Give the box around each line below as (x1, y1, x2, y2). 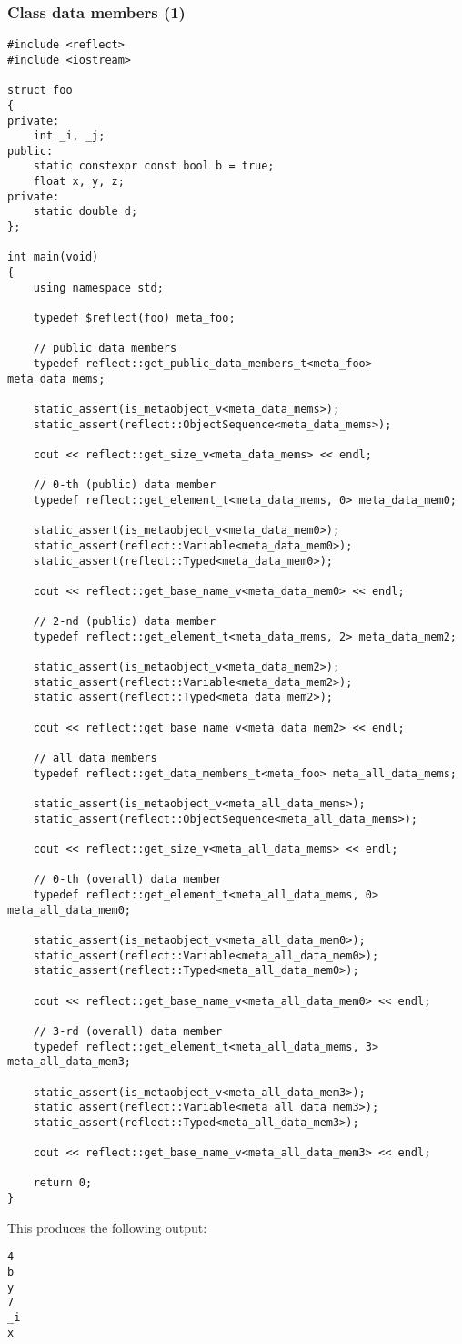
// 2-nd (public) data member (33, 615, 216, 629)
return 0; (33, 1176, 93, 1190)
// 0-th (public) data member (33, 478, 216, 492)
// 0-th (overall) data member (33, 873, 223, 887)
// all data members (33, 752, 157, 765)
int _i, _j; (33, 129, 105, 143)
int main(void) (7, 251, 99, 264)
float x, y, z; (33, 175, 125, 189)
